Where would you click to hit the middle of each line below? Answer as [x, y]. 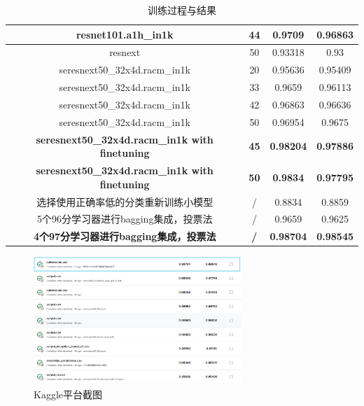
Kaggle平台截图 [68, 394]
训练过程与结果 [182, 10]
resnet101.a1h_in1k [125, 34]
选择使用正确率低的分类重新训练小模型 [125, 201]
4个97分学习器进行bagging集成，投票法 [125, 236]
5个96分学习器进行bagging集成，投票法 [125, 219]
